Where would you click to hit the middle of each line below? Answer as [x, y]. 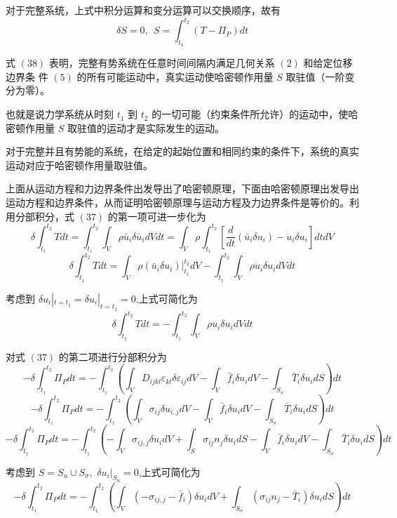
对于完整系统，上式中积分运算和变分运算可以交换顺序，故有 [143, 10]
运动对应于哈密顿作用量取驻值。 [79, 165]
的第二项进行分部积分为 [113, 356]
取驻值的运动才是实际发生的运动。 [146, 127]
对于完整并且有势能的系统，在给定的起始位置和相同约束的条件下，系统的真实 [182, 151]
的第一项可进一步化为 [157, 216]
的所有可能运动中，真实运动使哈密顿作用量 [175, 76]
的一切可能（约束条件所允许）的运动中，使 [250, 114]
